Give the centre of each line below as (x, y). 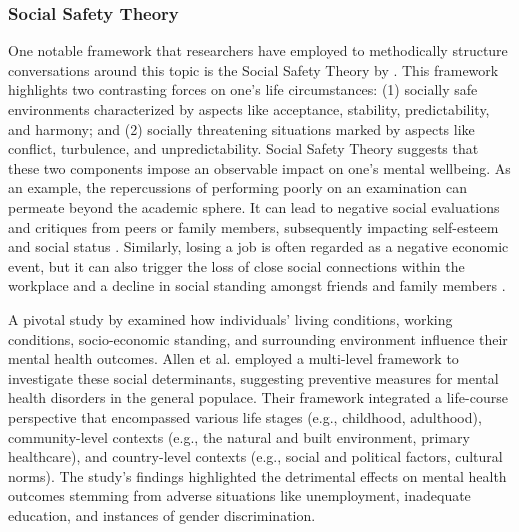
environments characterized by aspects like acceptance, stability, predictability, (249, 109)
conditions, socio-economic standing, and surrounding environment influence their (258, 338)
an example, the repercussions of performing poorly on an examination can (237, 187)
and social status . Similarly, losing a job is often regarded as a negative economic (258, 246)
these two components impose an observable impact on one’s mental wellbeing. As (259, 167)
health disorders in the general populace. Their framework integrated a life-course (258, 397)
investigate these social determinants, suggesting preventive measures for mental (253, 377)
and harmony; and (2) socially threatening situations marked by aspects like (241, 128)
